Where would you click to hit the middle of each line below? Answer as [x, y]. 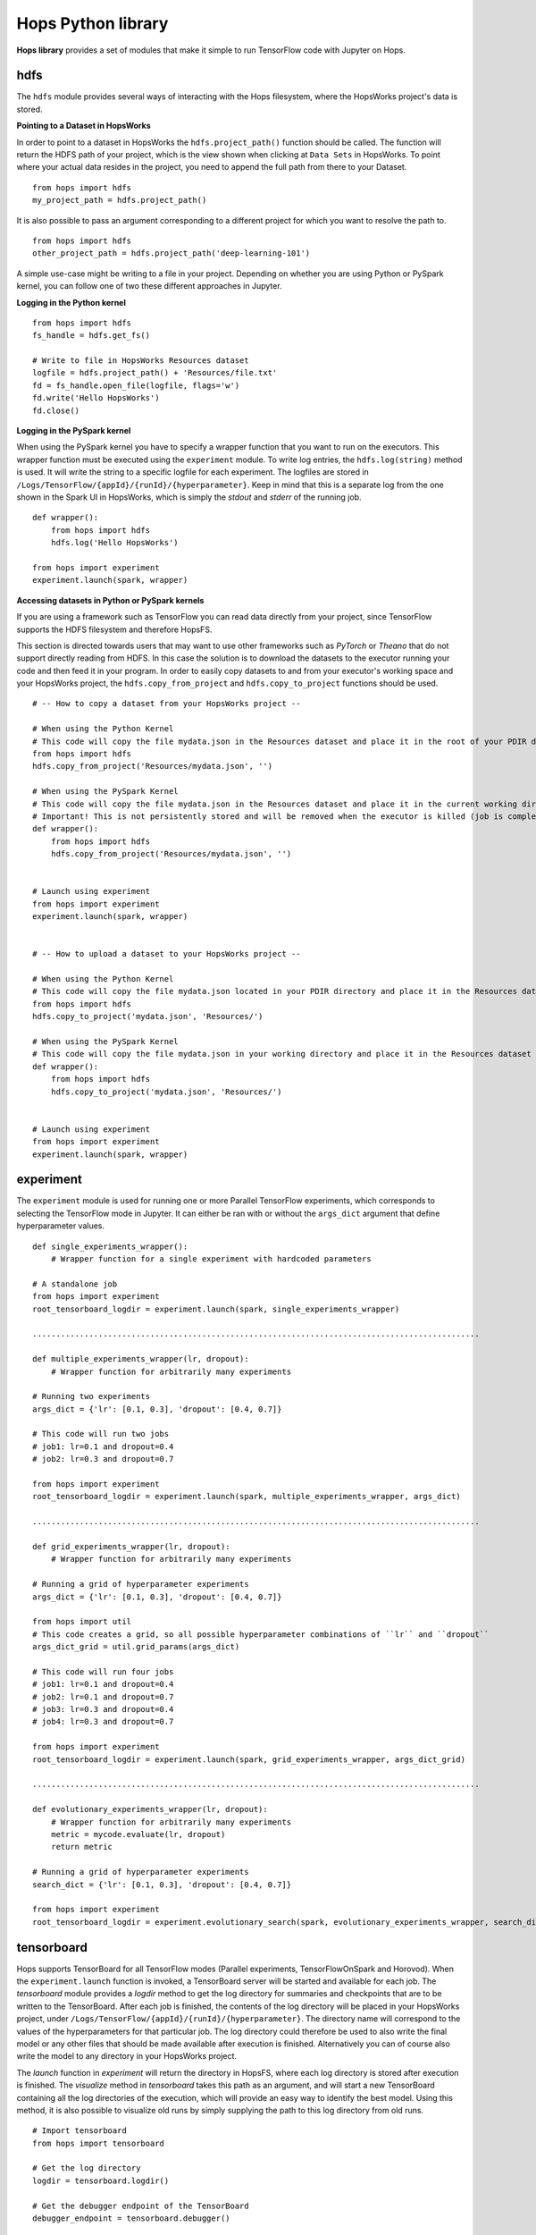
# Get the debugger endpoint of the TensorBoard [141, 2205]
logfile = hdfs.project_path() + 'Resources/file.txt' [155, 373]
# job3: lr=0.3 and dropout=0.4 [103, 1709]
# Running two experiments [92, 1396]
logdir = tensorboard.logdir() [101, 2180]
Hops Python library [92, 23]
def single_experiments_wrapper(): [110, 1246]
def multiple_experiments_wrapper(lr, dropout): [141, 1359]
